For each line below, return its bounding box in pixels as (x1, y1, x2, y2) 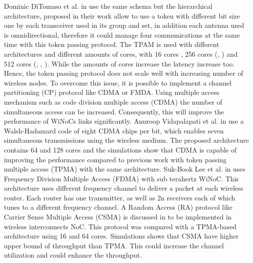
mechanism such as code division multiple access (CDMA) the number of (4, 96, 223, 107)
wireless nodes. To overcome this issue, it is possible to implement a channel (4, 77, 232, 88)
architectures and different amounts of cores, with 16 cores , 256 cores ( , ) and (4, 48, 238, 59)
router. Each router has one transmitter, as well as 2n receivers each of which (4, 192, 235, 202)
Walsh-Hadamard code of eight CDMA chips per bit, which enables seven (4, 125, 224, 135)
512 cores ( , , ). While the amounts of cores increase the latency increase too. (4, 58, 235, 68)
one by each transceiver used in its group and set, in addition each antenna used (4, 20, 244, 30)
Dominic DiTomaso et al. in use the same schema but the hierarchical (4, 1, 212, 11)
